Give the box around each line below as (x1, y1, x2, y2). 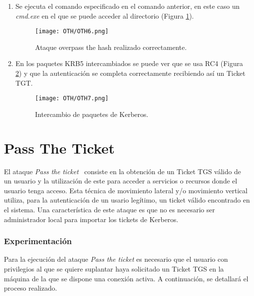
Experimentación (4, 235, 72, 247)
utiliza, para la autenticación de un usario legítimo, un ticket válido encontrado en (4, 195, 250, 205)
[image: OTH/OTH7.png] (35, 95, 109, 102)
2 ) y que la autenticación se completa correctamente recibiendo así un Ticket (15, 68, 246, 78)
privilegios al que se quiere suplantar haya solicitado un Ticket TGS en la (4, 263, 224, 273)
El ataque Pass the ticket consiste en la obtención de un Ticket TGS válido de (4, 166, 241, 176)
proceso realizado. (4, 283, 57, 293)
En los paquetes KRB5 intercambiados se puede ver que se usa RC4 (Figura (15, 58, 243, 68)
